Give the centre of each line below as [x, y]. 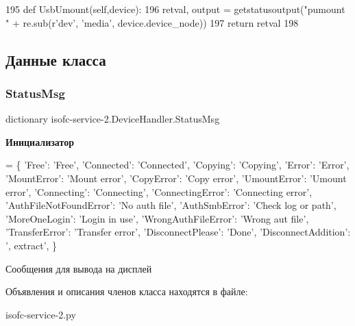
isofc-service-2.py [41, 314]
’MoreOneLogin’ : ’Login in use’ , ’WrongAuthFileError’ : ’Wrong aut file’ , [157, 218]
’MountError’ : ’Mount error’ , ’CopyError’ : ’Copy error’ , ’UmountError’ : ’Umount [176, 178]
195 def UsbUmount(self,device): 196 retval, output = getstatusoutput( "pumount [175, 9]
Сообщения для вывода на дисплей [79, 268]
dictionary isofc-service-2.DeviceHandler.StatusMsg [113, 119]
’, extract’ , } [32, 245]
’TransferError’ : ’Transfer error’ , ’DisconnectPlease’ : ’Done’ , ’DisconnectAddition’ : [178, 232]
